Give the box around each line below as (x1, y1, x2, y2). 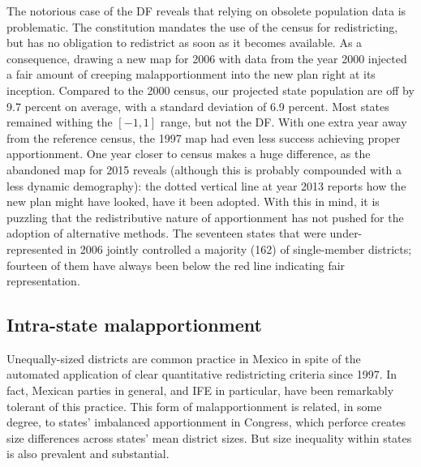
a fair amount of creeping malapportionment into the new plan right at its (6, 66, 376, 83)
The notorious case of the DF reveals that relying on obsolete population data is (6, 2, 406, 19)
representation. (6, 272, 80, 289)
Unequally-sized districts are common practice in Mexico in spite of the (6, 349, 361, 366)
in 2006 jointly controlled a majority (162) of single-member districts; (67, 240, 412, 257)
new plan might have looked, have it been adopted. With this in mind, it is (6, 193, 380, 210)
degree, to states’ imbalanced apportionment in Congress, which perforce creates (6, 413, 406, 431)
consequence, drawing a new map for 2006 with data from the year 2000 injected (6, 49, 407, 66)
